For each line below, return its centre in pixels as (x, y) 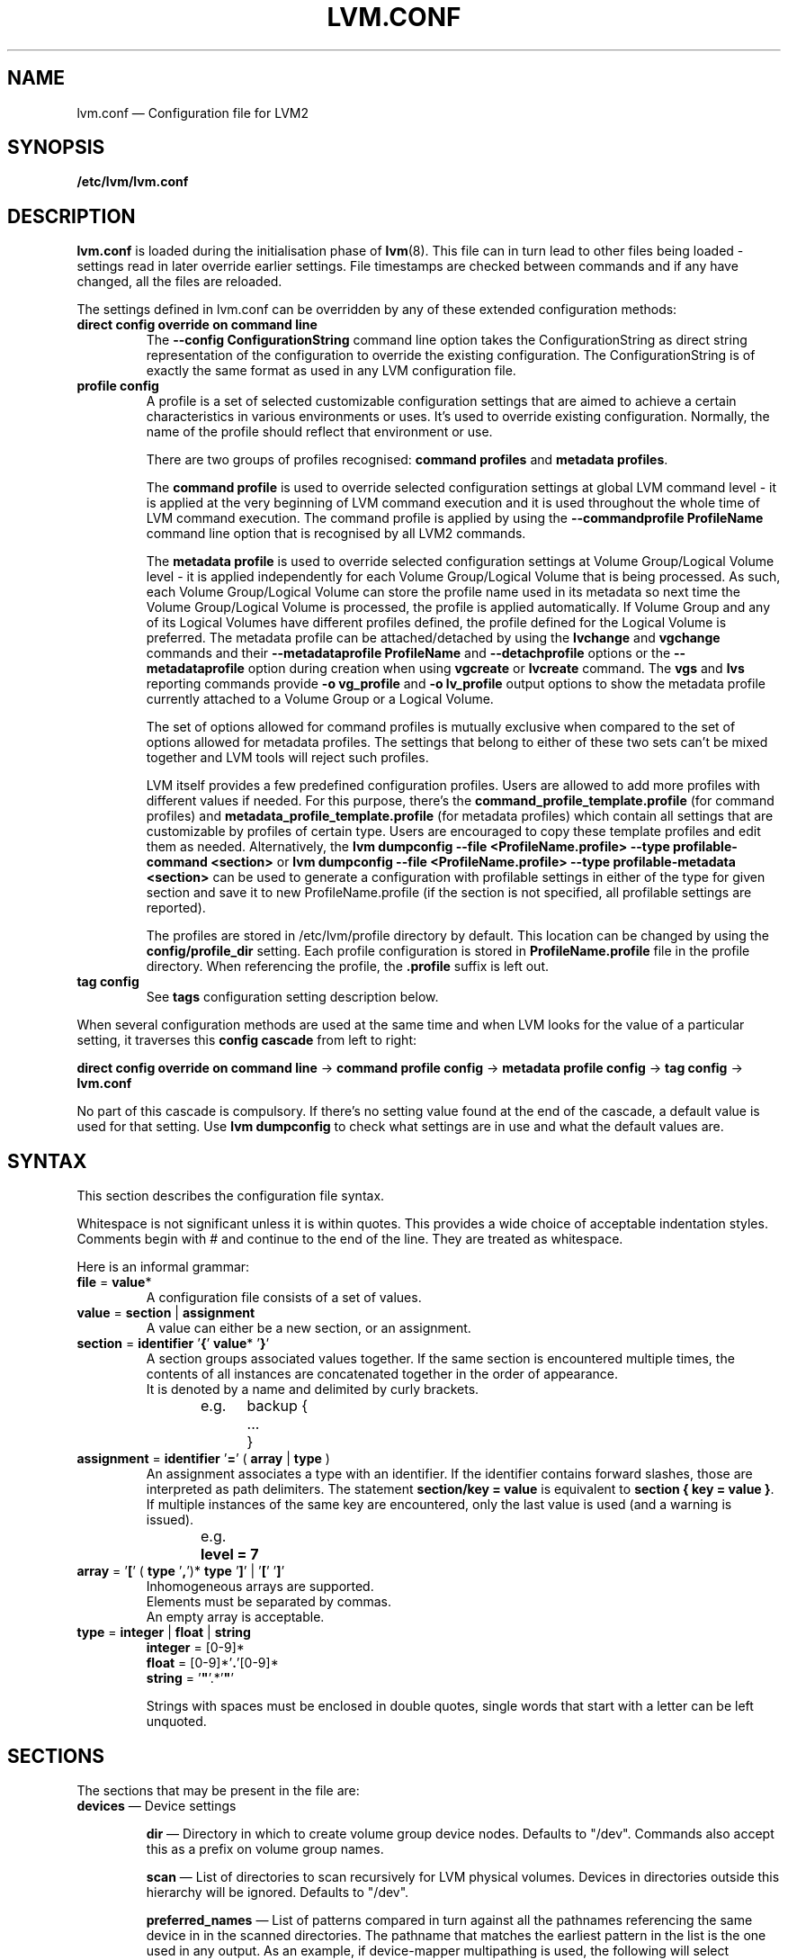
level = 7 (230, 1555)
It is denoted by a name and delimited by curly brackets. (313, 1389)
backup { (278, 1406)
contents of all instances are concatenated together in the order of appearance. (382, 1374)
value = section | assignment (166, 1313)
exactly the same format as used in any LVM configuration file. (331, 371)
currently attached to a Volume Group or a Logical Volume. (320, 699)
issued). (170, 1520)
